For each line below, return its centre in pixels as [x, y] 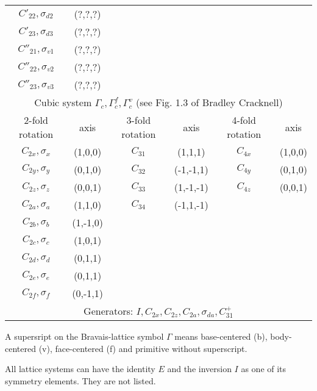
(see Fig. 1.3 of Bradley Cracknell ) [209, 102]
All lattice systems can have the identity [80, 369]
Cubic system [63, 102]
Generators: [109, 311]
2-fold [36, 120]
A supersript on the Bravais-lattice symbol [84, 336]
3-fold [139, 120]
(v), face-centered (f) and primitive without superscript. [143, 348]
